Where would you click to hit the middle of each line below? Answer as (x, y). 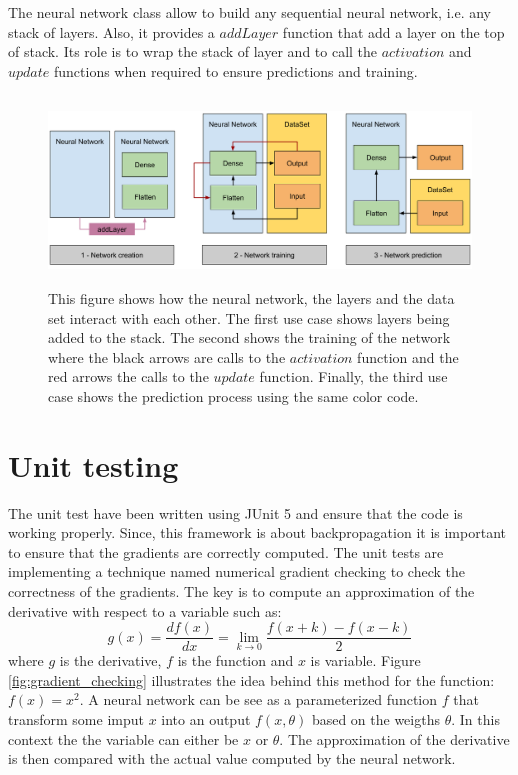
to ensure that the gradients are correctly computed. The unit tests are (226, 551)
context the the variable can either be (123, 738)
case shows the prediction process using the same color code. (233, 395)
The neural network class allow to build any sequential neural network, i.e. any (249, 12)
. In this (475, 719)
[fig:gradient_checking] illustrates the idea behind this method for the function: (251, 679)
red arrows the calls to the (128, 376)
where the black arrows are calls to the (167, 356)
